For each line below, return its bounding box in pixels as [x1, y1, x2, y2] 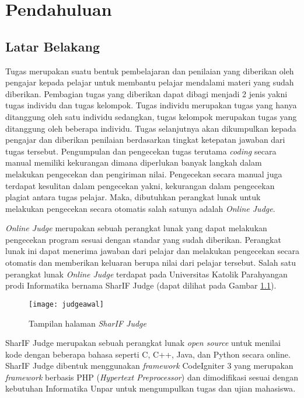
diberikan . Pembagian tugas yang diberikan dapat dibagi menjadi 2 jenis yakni [5, 87, 288, 99]
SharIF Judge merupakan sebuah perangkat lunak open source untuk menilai [5, 337, 281, 349]
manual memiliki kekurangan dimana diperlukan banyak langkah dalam [5, 156, 262, 169]
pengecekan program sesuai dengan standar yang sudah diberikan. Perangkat [5, 233, 281, 245]
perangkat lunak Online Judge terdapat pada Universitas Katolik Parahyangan [5, 267, 288, 280]
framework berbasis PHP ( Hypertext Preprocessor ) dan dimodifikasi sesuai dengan [5, 370, 298, 383]
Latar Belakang [5, 37, 100, 55]
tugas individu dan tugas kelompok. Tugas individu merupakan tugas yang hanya [5, 99, 297, 111]
